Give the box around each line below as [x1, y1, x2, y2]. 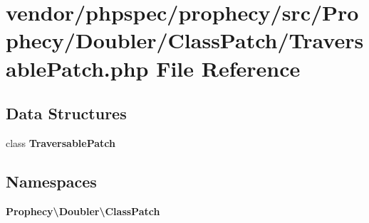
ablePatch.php [6, 53, 149, 82]
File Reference [156, 53, 301, 82]
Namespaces [6, 170, 97, 192]
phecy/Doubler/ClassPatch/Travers [6, 26, 364, 55]
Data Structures [6, 102, 127, 124]
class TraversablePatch [6, 135, 116, 150]
